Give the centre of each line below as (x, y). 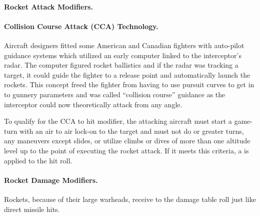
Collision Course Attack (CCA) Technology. (81, 26)
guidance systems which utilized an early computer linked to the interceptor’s (123, 55)
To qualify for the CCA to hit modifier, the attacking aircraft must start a (118, 121)
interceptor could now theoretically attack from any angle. (93, 104)
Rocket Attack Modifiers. (48, 6)
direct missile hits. (32, 209)
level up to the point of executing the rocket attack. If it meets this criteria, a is (126, 150)
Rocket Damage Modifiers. (51, 180)
